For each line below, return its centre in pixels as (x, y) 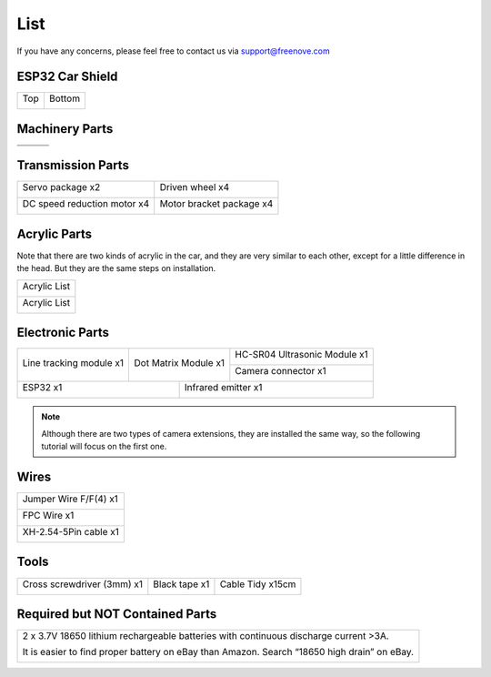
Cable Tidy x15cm (258, 584)
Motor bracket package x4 (216, 204)
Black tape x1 (181, 584)
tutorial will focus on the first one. (104, 447)
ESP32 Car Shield (67, 77)
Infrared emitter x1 (223, 388)
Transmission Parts (73, 165)
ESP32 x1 (42, 388)
